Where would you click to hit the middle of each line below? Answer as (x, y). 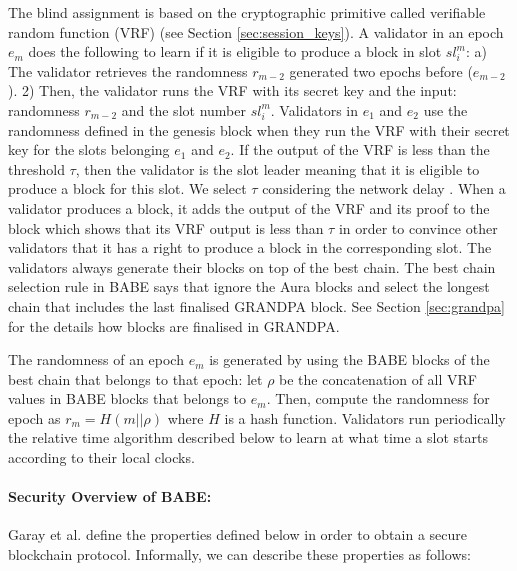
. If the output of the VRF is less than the (360, 149)
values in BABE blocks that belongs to (127, 398)
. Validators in (314, 109)
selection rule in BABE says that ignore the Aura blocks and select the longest (249, 286)
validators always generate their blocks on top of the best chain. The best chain (252, 266)
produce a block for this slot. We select (127, 188)
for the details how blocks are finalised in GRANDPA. (174, 325)
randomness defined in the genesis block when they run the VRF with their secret (259, 129)
